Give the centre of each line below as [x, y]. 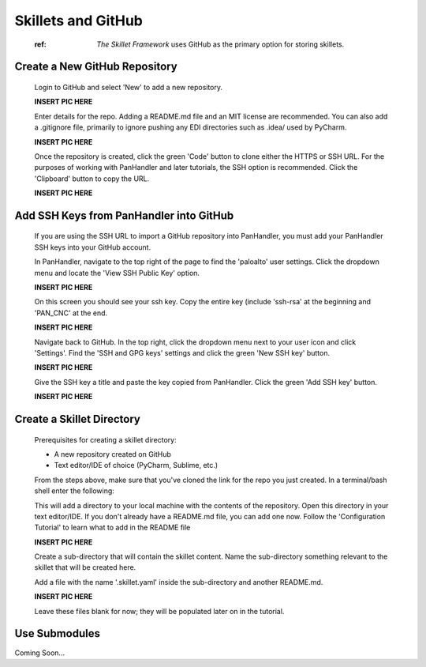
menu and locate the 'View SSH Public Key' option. [117, 273]
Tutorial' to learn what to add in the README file [112, 528]
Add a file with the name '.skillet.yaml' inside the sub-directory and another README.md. [179, 582]
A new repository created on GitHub [112, 454]
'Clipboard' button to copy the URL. [92, 179]
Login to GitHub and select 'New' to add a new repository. [129, 87]
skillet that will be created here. [85, 567]
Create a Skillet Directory [78, 419]
